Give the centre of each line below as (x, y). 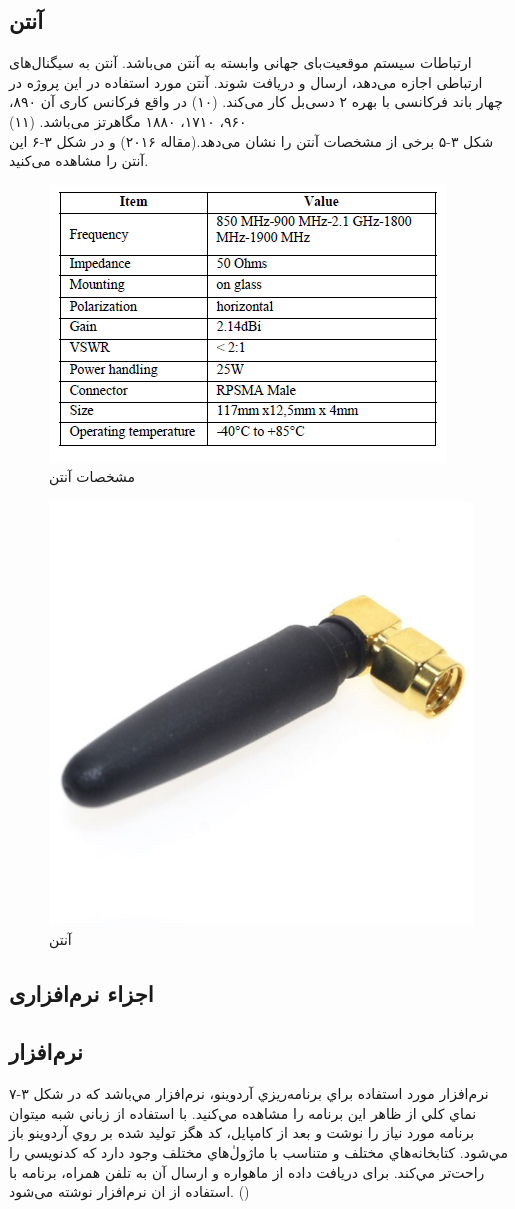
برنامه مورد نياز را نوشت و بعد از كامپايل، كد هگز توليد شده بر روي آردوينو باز (242, 1132)
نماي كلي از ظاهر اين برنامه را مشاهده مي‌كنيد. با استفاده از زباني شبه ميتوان (243, 1112)
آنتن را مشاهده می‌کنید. (79, 160)
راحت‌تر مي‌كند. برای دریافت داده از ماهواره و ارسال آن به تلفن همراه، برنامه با (247, 1171)
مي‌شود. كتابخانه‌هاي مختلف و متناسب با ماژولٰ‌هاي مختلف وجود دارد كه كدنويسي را (259, 1151)
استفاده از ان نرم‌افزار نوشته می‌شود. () (129, 1191)
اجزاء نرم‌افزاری (81, 992)
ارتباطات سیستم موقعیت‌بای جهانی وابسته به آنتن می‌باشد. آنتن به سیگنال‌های (240, 62)
